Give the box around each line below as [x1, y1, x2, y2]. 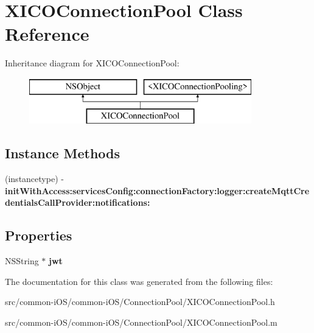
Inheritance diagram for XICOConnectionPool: [5, 57, 180, 69]
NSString [5, 254, 39, 267]
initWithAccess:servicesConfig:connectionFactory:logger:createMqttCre [5, 184, 310, 197]
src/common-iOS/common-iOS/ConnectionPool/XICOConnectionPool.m [5, 316, 277, 329]
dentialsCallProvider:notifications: [5, 196, 150, 209]
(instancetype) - [5, 172, 64, 185]
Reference [5, 21, 89, 46]
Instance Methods [5, 144, 120, 163]
